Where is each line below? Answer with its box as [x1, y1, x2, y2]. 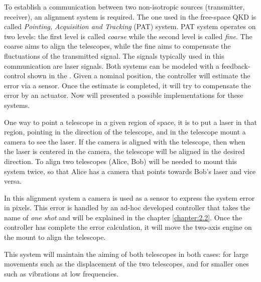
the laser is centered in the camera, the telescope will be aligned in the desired [4, 146, 245, 157]
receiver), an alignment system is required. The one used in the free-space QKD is [4, 11, 256, 22]
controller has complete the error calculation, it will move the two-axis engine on [4, 222, 252, 232]
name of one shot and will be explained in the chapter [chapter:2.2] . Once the [4, 212, 242, 222]
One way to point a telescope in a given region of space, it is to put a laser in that [4, 116, 257, 127]
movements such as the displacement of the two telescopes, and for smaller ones [4, 258, 249, 269]
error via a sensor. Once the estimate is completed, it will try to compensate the [4, 80, 251, 90]
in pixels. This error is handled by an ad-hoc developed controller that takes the [4, 202, 250, 213]
